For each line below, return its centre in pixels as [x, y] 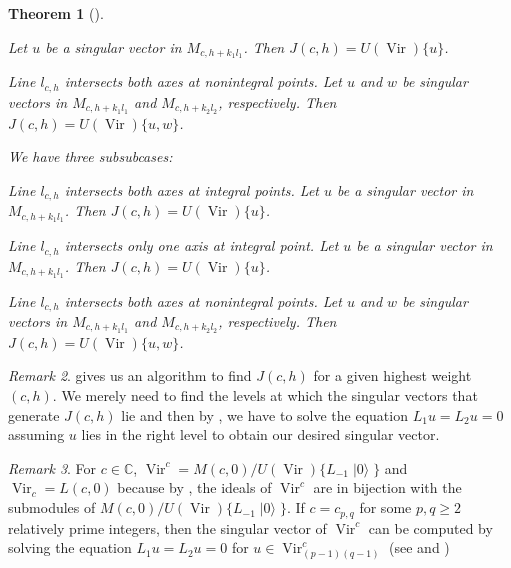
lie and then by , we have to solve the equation [264, 414]
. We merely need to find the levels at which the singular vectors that [265, 395]
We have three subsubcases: [90, 156]
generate [34, 414]
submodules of [52, 507]
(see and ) [419, 547]
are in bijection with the [387, 487]
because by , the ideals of [194, 487]
